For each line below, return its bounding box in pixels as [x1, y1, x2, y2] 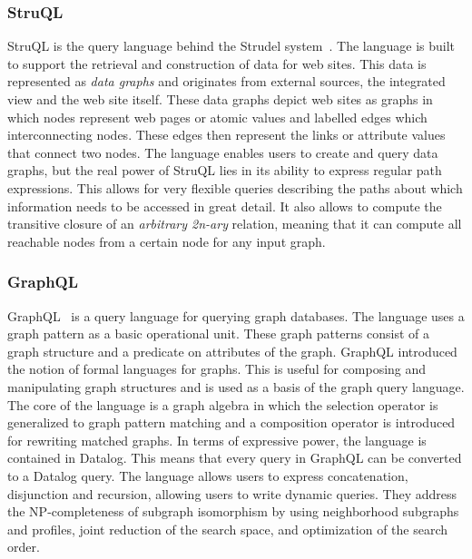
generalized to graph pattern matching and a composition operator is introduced [7, 413, 456, 432]
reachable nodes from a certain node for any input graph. [7, 231, 326, 250]
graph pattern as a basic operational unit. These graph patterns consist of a [7, 324, 430, 343]
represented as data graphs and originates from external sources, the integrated [7, 72, 446, 91]
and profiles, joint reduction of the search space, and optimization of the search [7, 519, 448, 538]
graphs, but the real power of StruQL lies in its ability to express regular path [7, 161, 442, 180]
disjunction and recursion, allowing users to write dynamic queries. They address [7, 484, 457, 503]
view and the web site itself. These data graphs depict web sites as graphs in [7, 90, 433, 108]
